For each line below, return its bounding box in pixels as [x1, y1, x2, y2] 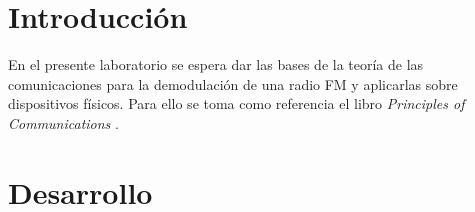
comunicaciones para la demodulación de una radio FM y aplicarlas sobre [8, 73, 458, 94]
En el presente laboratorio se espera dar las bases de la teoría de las [8, 54, 424, 75]
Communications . [8, 112, 119, 133]
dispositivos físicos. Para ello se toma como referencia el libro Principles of [8, 93, 465, 114]
